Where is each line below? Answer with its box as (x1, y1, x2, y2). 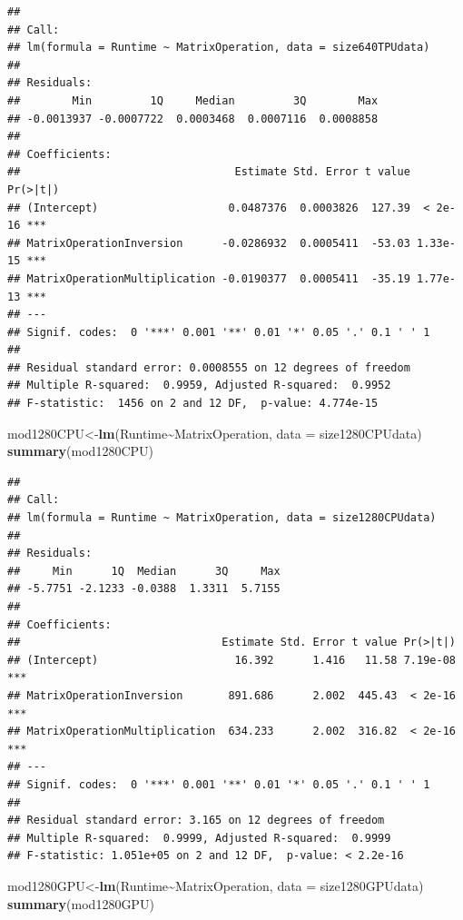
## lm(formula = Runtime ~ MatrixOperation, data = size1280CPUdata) (7, 511, 437, 525)
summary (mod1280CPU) (7, 441, 153, 460)
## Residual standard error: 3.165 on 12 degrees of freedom (7, 814, 385, 827)
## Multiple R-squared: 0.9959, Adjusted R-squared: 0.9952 (7, 379, 391, 392)
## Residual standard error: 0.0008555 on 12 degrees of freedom (7, 361, 410, 374)
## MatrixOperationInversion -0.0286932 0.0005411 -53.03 (7, 236, 410, 250)
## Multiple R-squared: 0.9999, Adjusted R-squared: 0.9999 (7, 831, 391, 845)
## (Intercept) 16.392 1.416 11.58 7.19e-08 (7, 653, 456, 667)
